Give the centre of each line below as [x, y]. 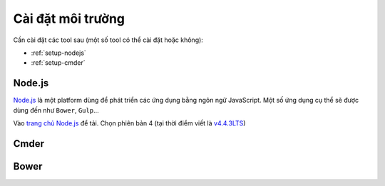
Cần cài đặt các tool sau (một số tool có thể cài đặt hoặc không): [108, 40]
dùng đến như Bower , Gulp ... [56, 110]
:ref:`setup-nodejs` [59, 53]
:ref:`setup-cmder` [58, 63]
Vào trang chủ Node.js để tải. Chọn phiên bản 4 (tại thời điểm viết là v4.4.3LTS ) [129, 123]
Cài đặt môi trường [69, 19]
